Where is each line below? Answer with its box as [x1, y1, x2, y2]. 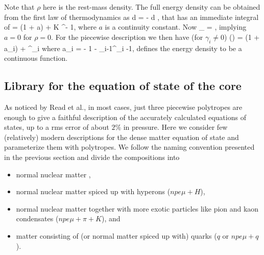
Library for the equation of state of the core [4, 78, 242, 94]
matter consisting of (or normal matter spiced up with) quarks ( [16, 230, 217, 241]
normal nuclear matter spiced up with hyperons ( [16, 186, 171, 197]
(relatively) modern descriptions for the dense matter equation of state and [4, 131, 239, 142]
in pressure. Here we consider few [123, 122, 228, 132]
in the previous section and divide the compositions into [4, 151, 180, 162]
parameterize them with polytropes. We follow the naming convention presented [4, 142, 255, 152]
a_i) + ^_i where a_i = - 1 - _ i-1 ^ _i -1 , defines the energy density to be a [4, 42, 242, 53]
